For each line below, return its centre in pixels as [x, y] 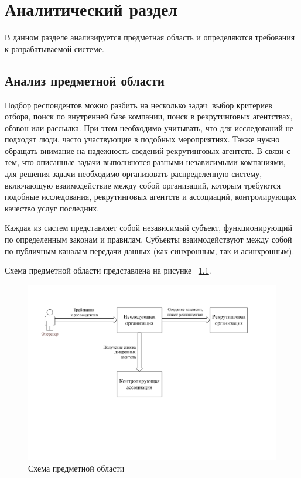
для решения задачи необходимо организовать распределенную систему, [134, 174]
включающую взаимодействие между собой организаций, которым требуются [143, 185]
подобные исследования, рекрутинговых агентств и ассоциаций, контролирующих [150, 197]
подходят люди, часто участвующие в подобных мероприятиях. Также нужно [142, 139]
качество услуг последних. [52, 208]
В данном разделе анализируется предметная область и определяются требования [150, 37]
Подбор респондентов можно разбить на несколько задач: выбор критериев [138, 105]
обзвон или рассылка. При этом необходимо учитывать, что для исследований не [149, 127]
